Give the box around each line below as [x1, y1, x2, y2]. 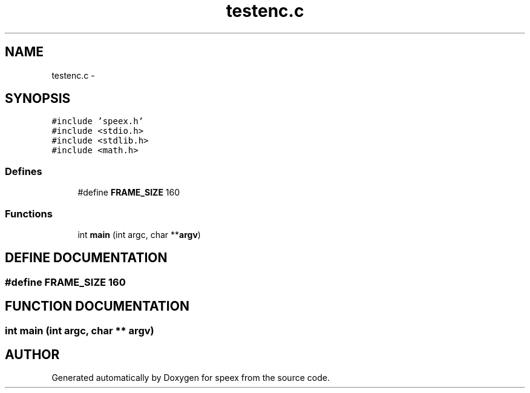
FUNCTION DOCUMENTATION [5, 299, 189, 314]
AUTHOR [5, 347, 60, 363]
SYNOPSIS [5, 91, 71, 107]
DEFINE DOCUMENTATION [5, 250, 168, 266]
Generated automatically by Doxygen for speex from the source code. [51, 372, 330, 383]
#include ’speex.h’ [51, 116, 144, 127]
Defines [5, 165, 42, 177]
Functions [5, 207, 53, 220]
